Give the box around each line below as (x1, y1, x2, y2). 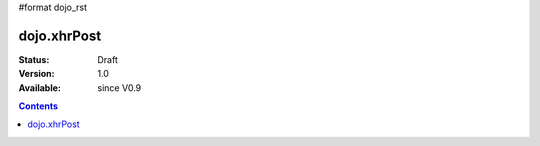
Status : (18, 53, 50, 65)
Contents (18, 100, 59, 112)
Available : (18, 81, 62, 94)
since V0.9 (97, 81, 142, 94)
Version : (18, 68, 55, 80)
